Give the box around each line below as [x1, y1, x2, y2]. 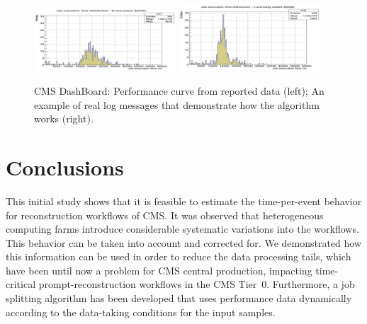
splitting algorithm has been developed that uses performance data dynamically [6, 291, 352, 306]
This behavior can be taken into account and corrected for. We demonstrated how [6, 235, 362, 250]
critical [6, 277, 36, 291]
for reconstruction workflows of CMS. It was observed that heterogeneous [6, 207, 324, 222]
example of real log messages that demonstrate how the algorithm [34, 97, 320, 112]
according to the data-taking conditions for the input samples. [6, 304, 276, 319]
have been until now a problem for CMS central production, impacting [6, 262, 312, 277]
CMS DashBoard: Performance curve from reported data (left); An [34, 83, 324, 98]
